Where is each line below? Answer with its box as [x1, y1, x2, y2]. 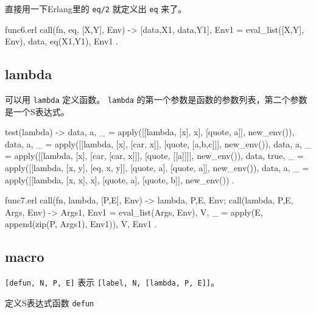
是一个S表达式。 [5, 105, 69, 118]
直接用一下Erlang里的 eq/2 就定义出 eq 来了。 [5, 2, 187, 15]
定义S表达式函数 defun [5, 296, 94, 309]
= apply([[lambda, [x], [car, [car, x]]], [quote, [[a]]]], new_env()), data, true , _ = [5, 149, 304, 162]
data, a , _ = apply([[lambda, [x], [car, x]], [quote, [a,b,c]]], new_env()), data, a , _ [5, 137, 311, 150]
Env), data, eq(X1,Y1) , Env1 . [5, 35, 118, 47]
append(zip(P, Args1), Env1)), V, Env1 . [5, 217, 157, 230]
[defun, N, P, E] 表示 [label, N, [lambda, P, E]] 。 [5, 276, 220, 289]
